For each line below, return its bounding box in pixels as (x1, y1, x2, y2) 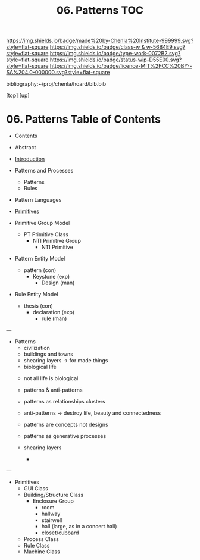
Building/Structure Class (23, 492, 84, 499)
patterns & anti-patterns (23, 386, 83, 393)
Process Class (23, 536, 60, 543)
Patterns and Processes (14, 167, 74, 174)
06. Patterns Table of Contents (6, 112, 161, 126)
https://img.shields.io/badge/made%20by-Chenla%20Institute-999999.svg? (6, 37, 194, 45)
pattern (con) (23, 267, 57, 274)
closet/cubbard (41, 529, 79, 536)
